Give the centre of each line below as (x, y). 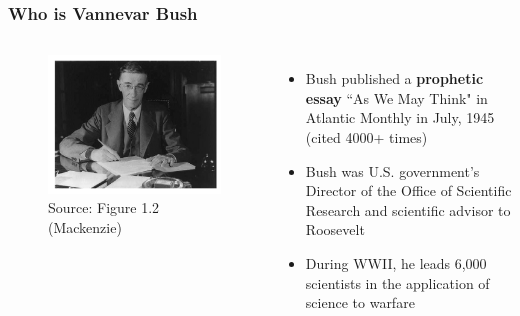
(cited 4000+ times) (366, 137)
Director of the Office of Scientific (408, 190)
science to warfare (360, 302)
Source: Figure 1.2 (104, 207)
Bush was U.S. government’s (392, 170)
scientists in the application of (397, 282)
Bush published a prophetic (394, 78)
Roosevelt (335, 229)
